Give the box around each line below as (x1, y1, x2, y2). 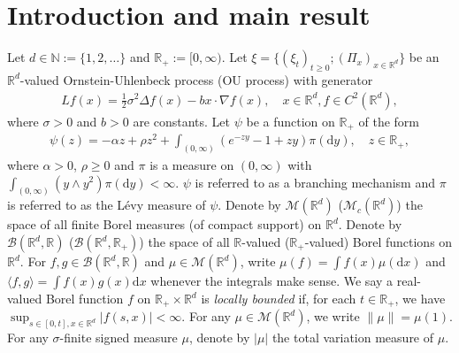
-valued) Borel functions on (304, 233, 453, 251)
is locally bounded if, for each (201, 289, 356, 308)
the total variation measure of (272, 328, 434, 347)
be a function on (246, 111, 335, 130)
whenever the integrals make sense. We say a (150, 272, 394, 290)
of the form (358, 111, 420, 130)
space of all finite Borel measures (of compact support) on (7, 215, 322, 234)
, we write (306, 307, 360, 326)
